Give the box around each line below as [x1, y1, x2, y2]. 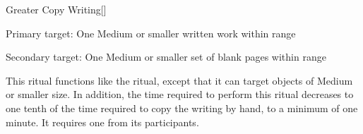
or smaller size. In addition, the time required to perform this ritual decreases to [6, 87, 354, 102]
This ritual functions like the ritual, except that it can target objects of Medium [6, 73, 353, 87]
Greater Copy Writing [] [6, 2, 107, 16]
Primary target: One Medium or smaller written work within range [6, 25, 296, 40]
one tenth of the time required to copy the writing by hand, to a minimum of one [6, 100, 358, 115]
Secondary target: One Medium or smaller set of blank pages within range [6, 49, 326, 64]
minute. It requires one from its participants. [6, 114, 199, 129]
